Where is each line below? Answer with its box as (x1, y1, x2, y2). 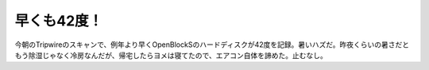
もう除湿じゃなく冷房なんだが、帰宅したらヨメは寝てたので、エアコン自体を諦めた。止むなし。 (14, 50, 327, 60)
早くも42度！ (14, 12, 103, 29)
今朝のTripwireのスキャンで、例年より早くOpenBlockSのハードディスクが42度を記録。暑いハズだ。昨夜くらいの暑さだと (14, 40, 410, 49)
